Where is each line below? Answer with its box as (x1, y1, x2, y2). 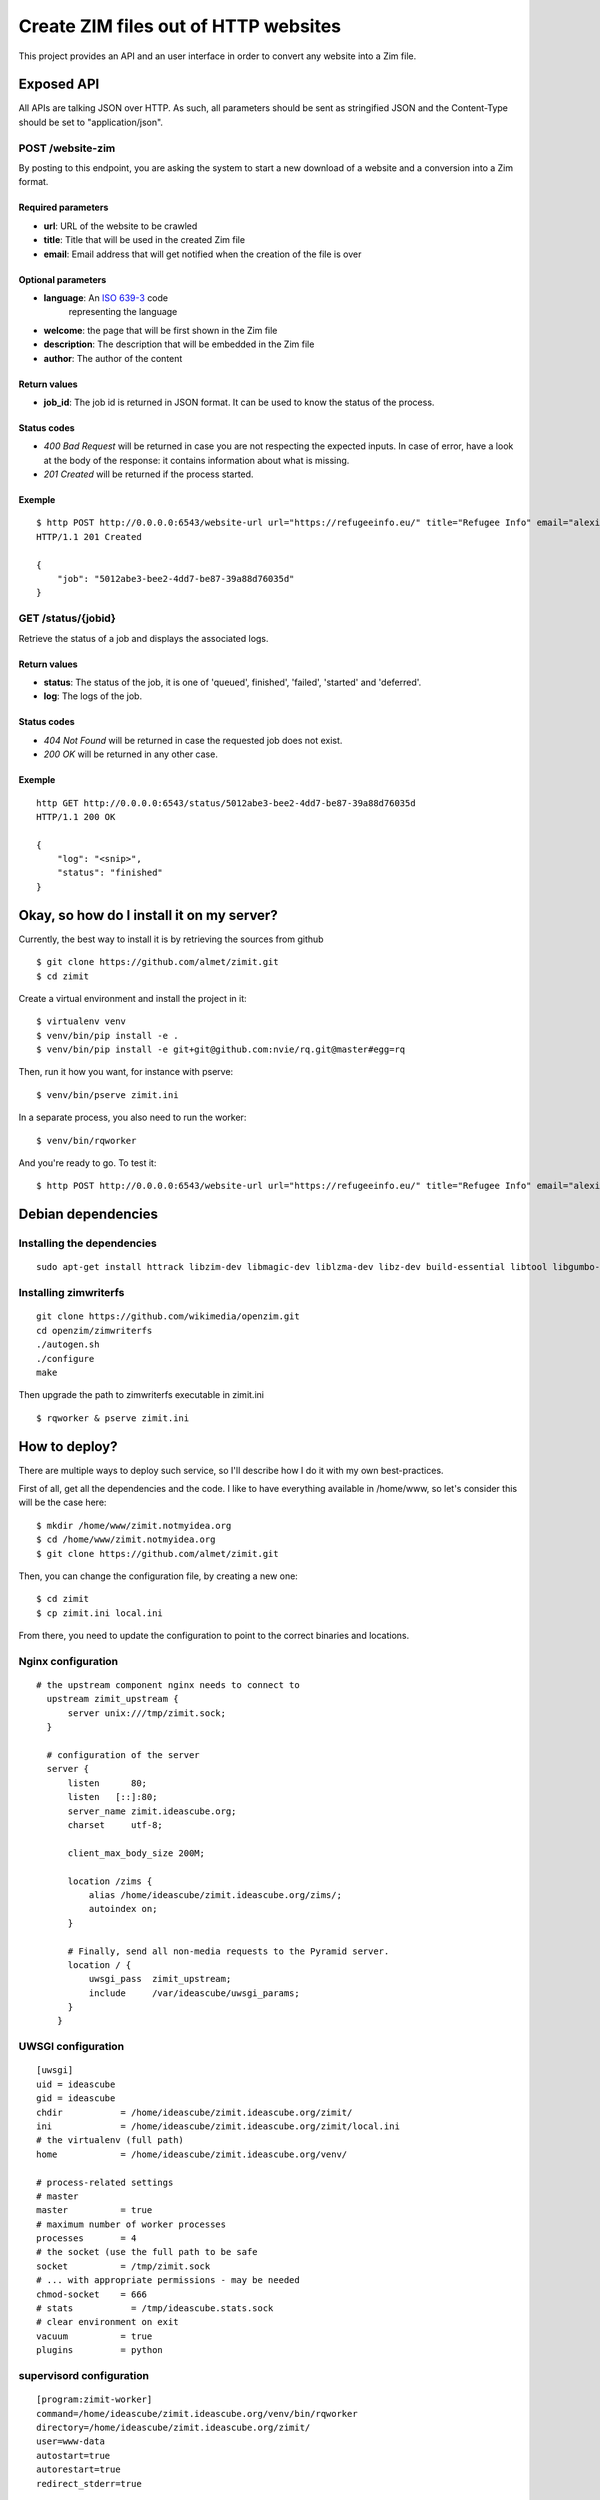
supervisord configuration (18, 2368, 150, 2382)
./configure (36, 1353, 95, 1364)
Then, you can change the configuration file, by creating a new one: (18, 1570, 299, 1582)
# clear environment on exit (36, 2316, 179, 2328)
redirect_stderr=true (36, 2478, 142, 2489)
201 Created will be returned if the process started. (43, 468, 254, 480)
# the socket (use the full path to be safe (36, 2246, 259, 2258)
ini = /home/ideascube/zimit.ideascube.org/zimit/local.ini (36, 2120, 400, 2132)
